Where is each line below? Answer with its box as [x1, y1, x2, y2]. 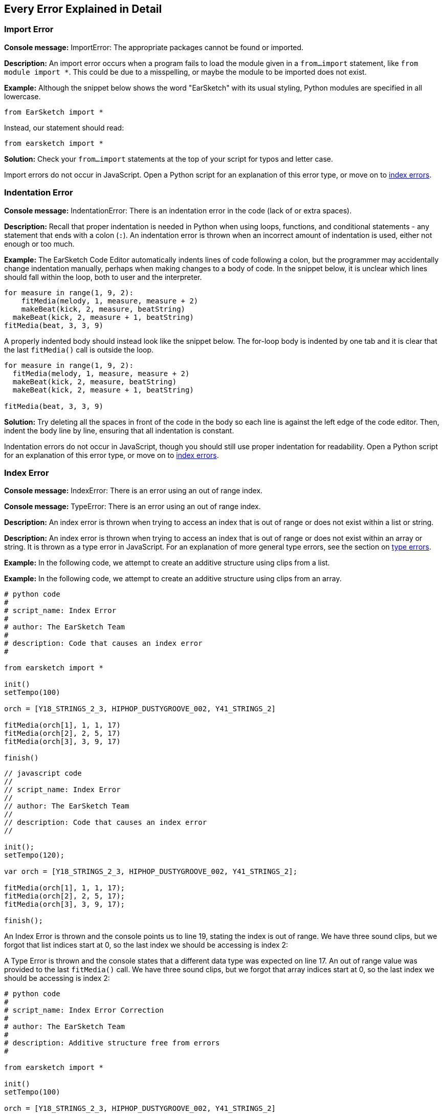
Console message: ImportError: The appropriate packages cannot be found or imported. [4, 42, 303, 52]
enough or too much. [4, 239, 75, 248]
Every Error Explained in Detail [4, 3, 162, 15]
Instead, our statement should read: [4, 123, 124, 132]
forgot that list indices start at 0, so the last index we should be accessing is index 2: [4, 940, 289, 950]
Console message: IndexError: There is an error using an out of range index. [4, 486, 263, 495]
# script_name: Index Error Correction [4, 1006, 164, 1015]
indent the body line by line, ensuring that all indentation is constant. [4, 426, 234, 435]
